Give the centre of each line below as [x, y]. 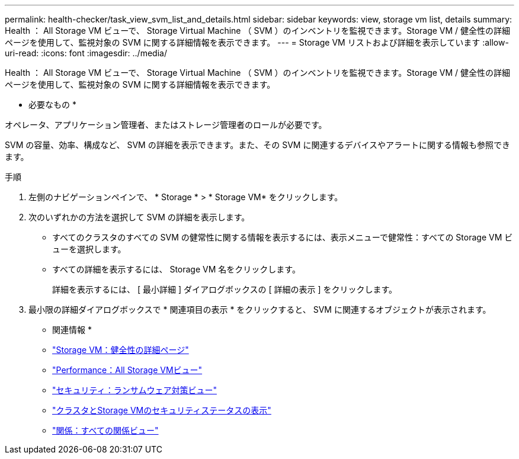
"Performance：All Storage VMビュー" [127, 370]
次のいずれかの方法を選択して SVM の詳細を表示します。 [139, 217]
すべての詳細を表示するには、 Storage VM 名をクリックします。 [176, 269]
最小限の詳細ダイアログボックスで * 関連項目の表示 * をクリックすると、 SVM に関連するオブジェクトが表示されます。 [260, 309]
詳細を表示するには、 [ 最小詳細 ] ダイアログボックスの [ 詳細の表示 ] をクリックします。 [225, 289]
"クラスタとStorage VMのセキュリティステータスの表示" [162, 410]
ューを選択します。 [89, 249]
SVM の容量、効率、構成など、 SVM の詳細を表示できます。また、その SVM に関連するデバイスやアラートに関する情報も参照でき [258, 145]
